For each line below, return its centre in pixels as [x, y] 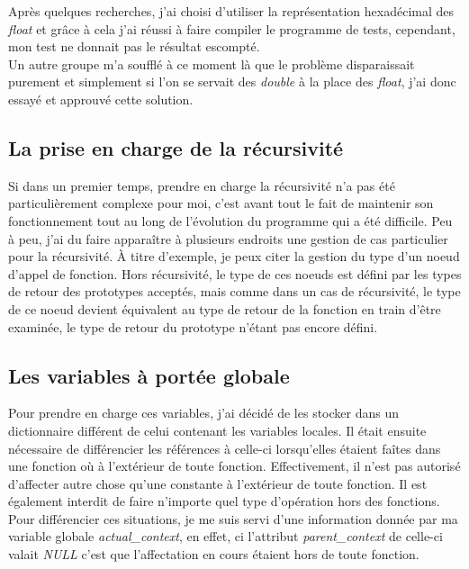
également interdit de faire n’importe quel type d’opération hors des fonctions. [224, 501]
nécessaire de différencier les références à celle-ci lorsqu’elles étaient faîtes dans [225, 448]
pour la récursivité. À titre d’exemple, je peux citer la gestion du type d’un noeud [234, 256]
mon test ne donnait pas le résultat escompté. [134, 46]
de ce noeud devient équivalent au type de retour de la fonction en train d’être [225, 308]
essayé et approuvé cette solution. [101, 99]
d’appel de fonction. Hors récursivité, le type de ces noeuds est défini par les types [235, 273]
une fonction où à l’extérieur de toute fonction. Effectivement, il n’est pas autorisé [234, 466]
